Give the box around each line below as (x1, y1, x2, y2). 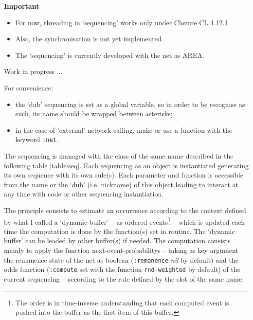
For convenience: (4, 82, 53, 92)
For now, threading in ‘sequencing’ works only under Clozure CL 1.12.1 (15, 17, 228, 27)
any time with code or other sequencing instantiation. (4, 189, 164, 199)
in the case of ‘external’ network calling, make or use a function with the (15, 124, 232, 135)
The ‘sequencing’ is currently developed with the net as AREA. (15, 50, 204, 60)
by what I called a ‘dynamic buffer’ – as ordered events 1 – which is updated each (4, 215, 245, 227)
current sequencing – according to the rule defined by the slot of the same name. (4, 273, 244, 284)
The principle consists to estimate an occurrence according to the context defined (4, 205, 246, 215)
